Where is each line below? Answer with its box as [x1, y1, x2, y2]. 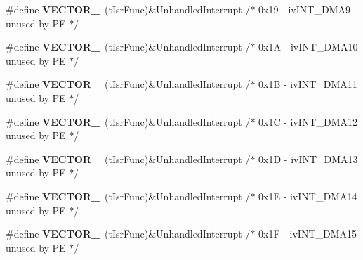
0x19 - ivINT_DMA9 [258, 2, 350, 16]
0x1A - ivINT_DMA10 [258, 39, 358, 54]
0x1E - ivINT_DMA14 [258, 188, 357, 203]
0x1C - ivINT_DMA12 [258, 114, 358, 129]
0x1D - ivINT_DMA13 [258, 151, 358, 166]
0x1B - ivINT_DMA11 [258, 77, 357, 91]
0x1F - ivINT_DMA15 [258, 226, 357, 241]
